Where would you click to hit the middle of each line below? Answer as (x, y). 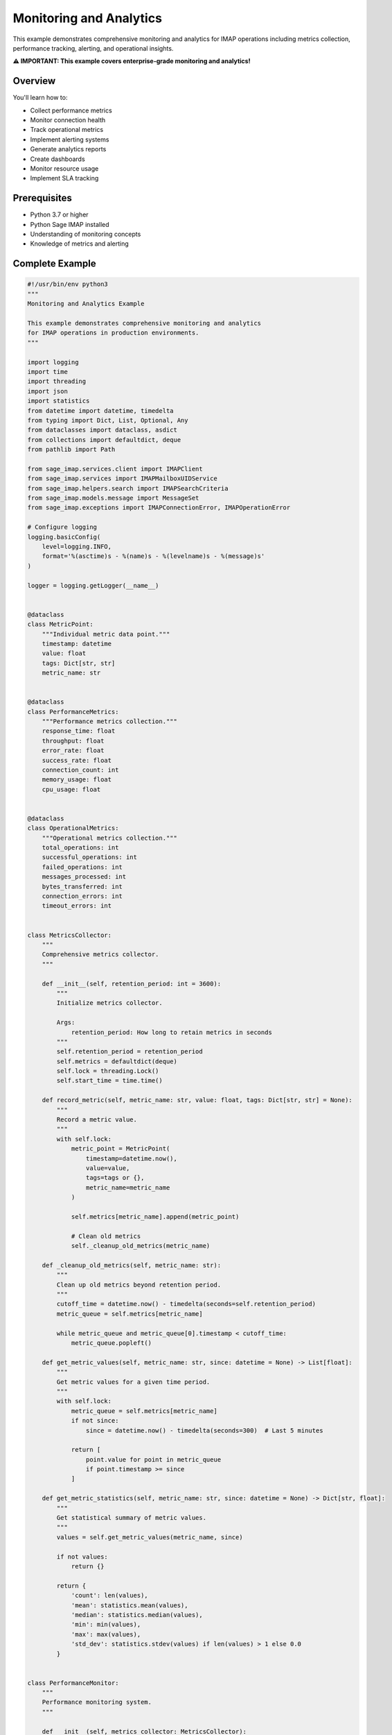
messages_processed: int (84, 877)
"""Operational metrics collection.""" (110, 838)
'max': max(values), (106, 1634)
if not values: (82, 1557)
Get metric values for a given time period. (133, 1382)
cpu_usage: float (71, 789)
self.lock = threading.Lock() (108, 1071)
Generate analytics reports (68, 149)
